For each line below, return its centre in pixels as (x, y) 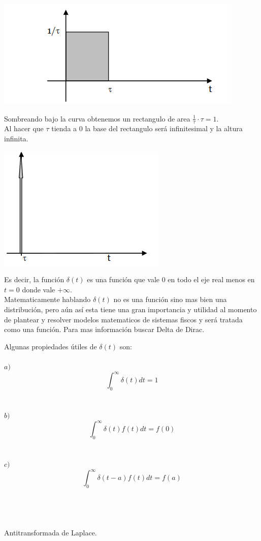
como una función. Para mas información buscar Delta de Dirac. (104, 329)
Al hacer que (24, 128)
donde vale (39, 289)
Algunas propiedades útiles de (51, 346)
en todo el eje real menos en (211, 279)
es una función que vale (123, 279)
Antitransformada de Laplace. (51, 533)
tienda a (64, 128)
